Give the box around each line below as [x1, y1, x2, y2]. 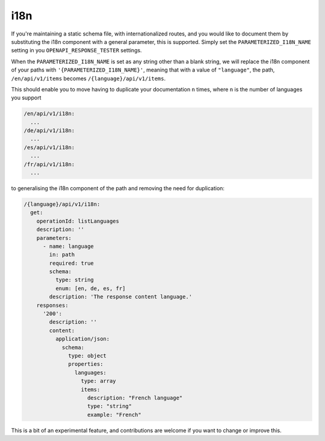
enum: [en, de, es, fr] [55, 285, 126, 292]
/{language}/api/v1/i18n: [23, 200, 101, 208]
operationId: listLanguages [36, 217, 120, 224]
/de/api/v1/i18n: [23, 127, 75, 134]
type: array [81, 378, 117, 384]
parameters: [36, 235, 72, 241]
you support [11, 94, 42, 102]
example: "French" [87, 411, 141, 418]
